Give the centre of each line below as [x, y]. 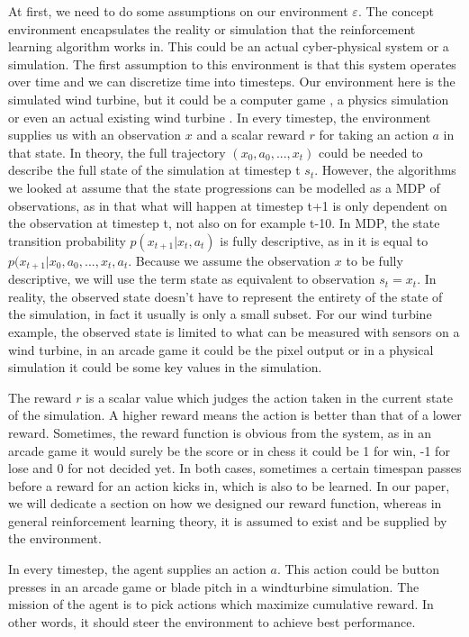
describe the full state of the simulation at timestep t [154, 170]
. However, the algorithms [385, 170]
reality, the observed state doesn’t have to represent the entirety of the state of [225, 296]
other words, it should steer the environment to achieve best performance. [212, 621]
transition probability [67, 240]
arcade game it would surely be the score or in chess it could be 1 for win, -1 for [229, 450]
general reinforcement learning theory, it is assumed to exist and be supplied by [228, 520]
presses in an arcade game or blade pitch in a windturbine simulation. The [214, 586]
